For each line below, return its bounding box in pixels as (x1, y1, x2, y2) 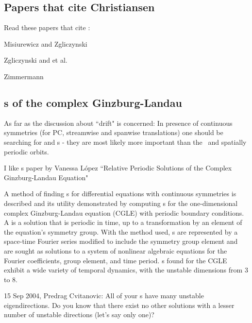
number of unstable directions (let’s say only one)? (4, 309, 154, 320)
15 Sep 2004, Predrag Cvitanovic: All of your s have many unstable (4, 290, 204, 301)
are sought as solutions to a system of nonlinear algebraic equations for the (4, 245, 227, 255)
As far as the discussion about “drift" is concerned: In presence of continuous (4, 118, 233, 128)
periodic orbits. (4, 146, 49, 156)
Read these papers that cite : (4, 22, 90, 33)
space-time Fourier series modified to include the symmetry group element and (4, 236, 238, 246)
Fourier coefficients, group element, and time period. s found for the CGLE (4, 255, 227, 265)
